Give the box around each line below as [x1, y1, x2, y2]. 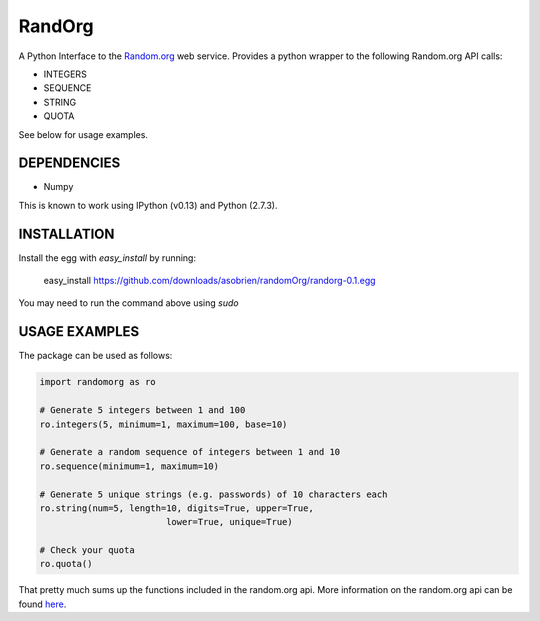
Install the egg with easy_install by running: [18, 251, 197, 264]
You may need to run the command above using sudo [18, 297, 239, 309]
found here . [18, 598, 67, 610]
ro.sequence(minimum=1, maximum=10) [39, 460, 220, 472]
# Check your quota [39, 545, 135, 556]
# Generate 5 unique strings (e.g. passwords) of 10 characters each [39, 488, 388, 500]
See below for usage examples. [18, 128, 149, 140]
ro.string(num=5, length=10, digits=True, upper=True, [39, 502, 314, 514]
